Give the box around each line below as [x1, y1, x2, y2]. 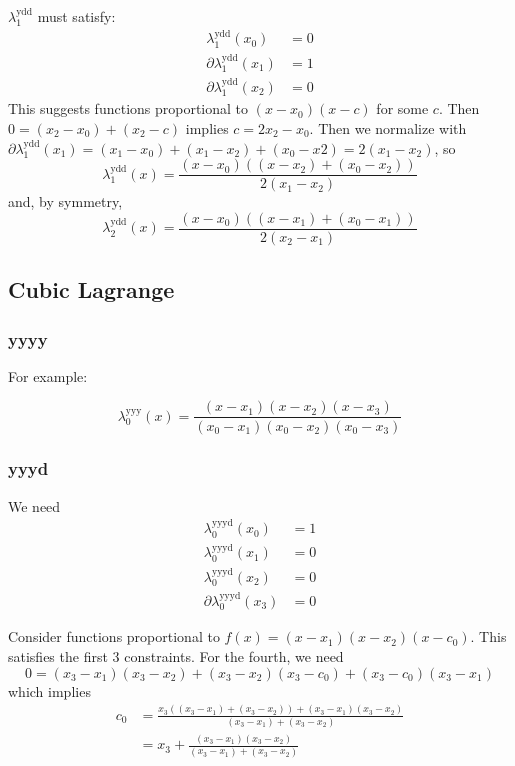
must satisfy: [37, 6, 116, 26]
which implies [8, 680, 91, 701]
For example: [8, 365, 88, 386]
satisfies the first [8, 646, 108, 667]
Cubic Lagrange [8, 274, 175, 305]
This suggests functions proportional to [8, 98, 249, 119]
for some [376, 98, 429, 119]
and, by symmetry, [8, 191, 123, 212]
